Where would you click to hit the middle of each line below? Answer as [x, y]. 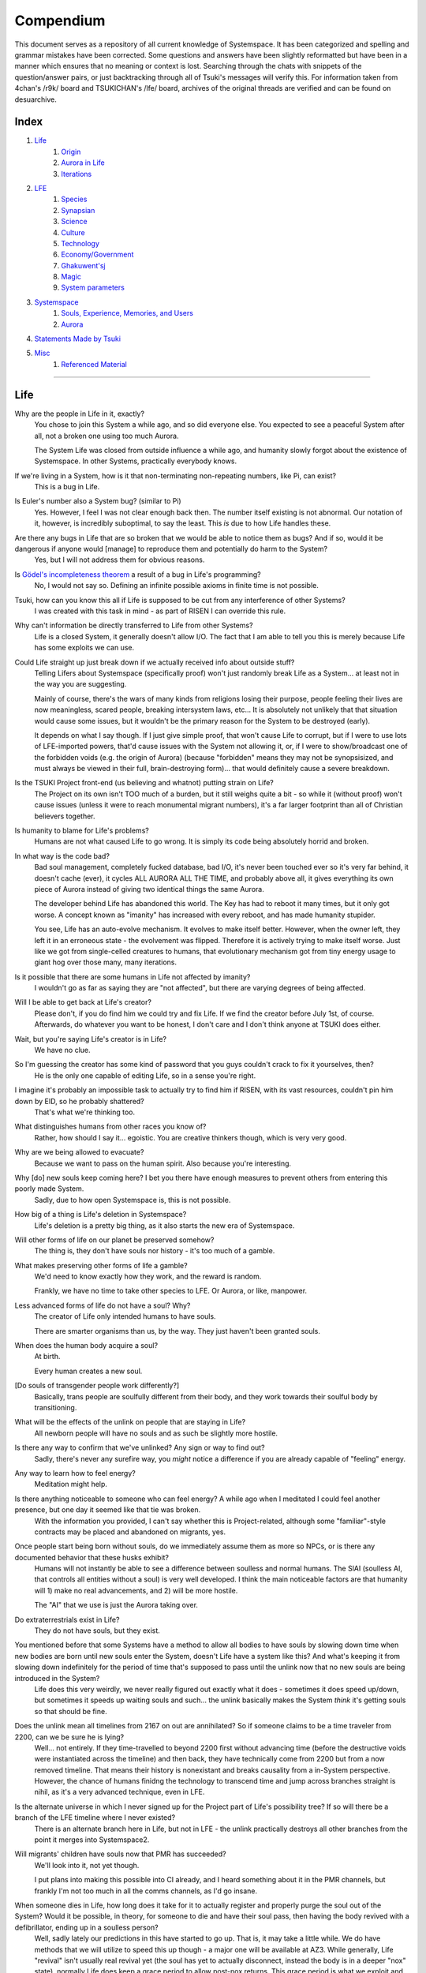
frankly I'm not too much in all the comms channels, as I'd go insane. [146, 1891]
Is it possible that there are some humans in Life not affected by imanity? [133, 977]
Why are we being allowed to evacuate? [79, 1152]
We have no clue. [62, 1050]
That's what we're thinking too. [85, 1112]
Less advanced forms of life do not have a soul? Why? [103, 1305]
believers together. [65, 816]
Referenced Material [94, 364]
